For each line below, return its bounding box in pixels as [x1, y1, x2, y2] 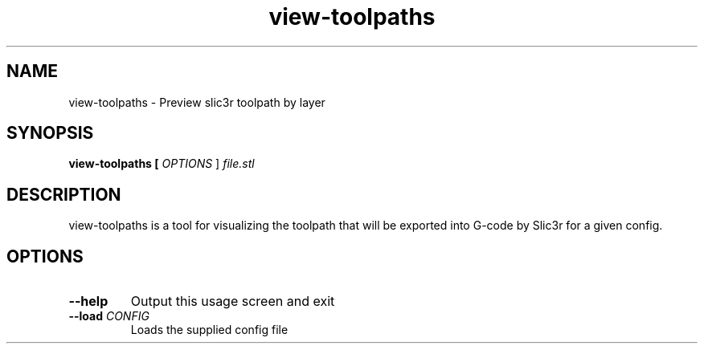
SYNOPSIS [6, 123, 94, 144]
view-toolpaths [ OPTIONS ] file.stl [68, 157, 255, 171]
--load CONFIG [68, 309, 149, 324]
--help [68, 293, 108, 310]
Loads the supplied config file [130, 323, 289, 337]
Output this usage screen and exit [130, 293, 335, 310]
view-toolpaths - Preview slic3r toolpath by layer [68, 95, 325, 109]
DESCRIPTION [6, 184, 121, 205]
